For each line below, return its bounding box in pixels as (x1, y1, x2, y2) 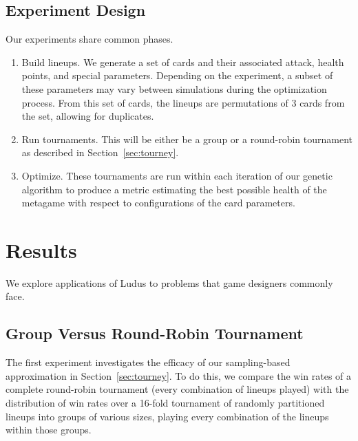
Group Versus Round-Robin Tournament (6, 323, 304, 344)
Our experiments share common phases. (6, 32, 173, 46)
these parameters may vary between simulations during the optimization (21, 81, 327, 96)
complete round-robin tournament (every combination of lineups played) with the (6, 382, 349, 396)
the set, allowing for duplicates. (21, 109, 154, 123)
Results (6, 235, 77, 263)
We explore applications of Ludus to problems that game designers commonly (6, 275, 333, 290)
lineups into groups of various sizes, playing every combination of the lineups (6, 409, 329, 423)
